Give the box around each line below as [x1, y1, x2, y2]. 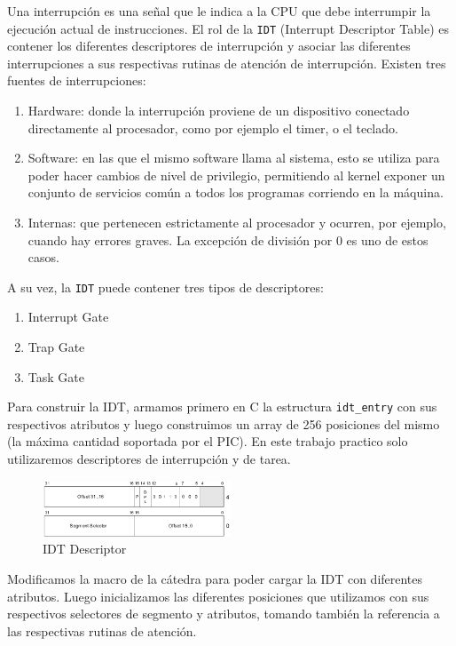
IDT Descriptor [43, 539, 127, 558]
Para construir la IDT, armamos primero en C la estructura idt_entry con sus [7, 397, 437, 416]
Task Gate [28, 367, 84, 386]
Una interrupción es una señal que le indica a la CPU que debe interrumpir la [7, 2, 431, 20]
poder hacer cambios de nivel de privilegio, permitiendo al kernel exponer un [28, 165, 445, 184]
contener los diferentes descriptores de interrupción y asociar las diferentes [7, 36, 411, 55]
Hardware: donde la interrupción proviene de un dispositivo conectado [28, 101, 410, 120]
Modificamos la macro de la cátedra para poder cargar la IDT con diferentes [7, 570, 423, 588]
